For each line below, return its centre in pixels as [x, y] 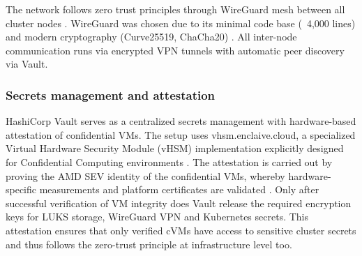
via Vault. [27, 64]
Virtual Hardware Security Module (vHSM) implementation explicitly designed [175, 148]
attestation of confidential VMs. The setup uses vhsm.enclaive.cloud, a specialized [181, 134]
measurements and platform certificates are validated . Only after [179, 189]
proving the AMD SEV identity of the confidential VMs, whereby [145, 175]
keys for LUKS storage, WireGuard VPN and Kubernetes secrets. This [157, 217]
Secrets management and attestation [111, 95]
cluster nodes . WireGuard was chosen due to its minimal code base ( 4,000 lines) [181, 23]
